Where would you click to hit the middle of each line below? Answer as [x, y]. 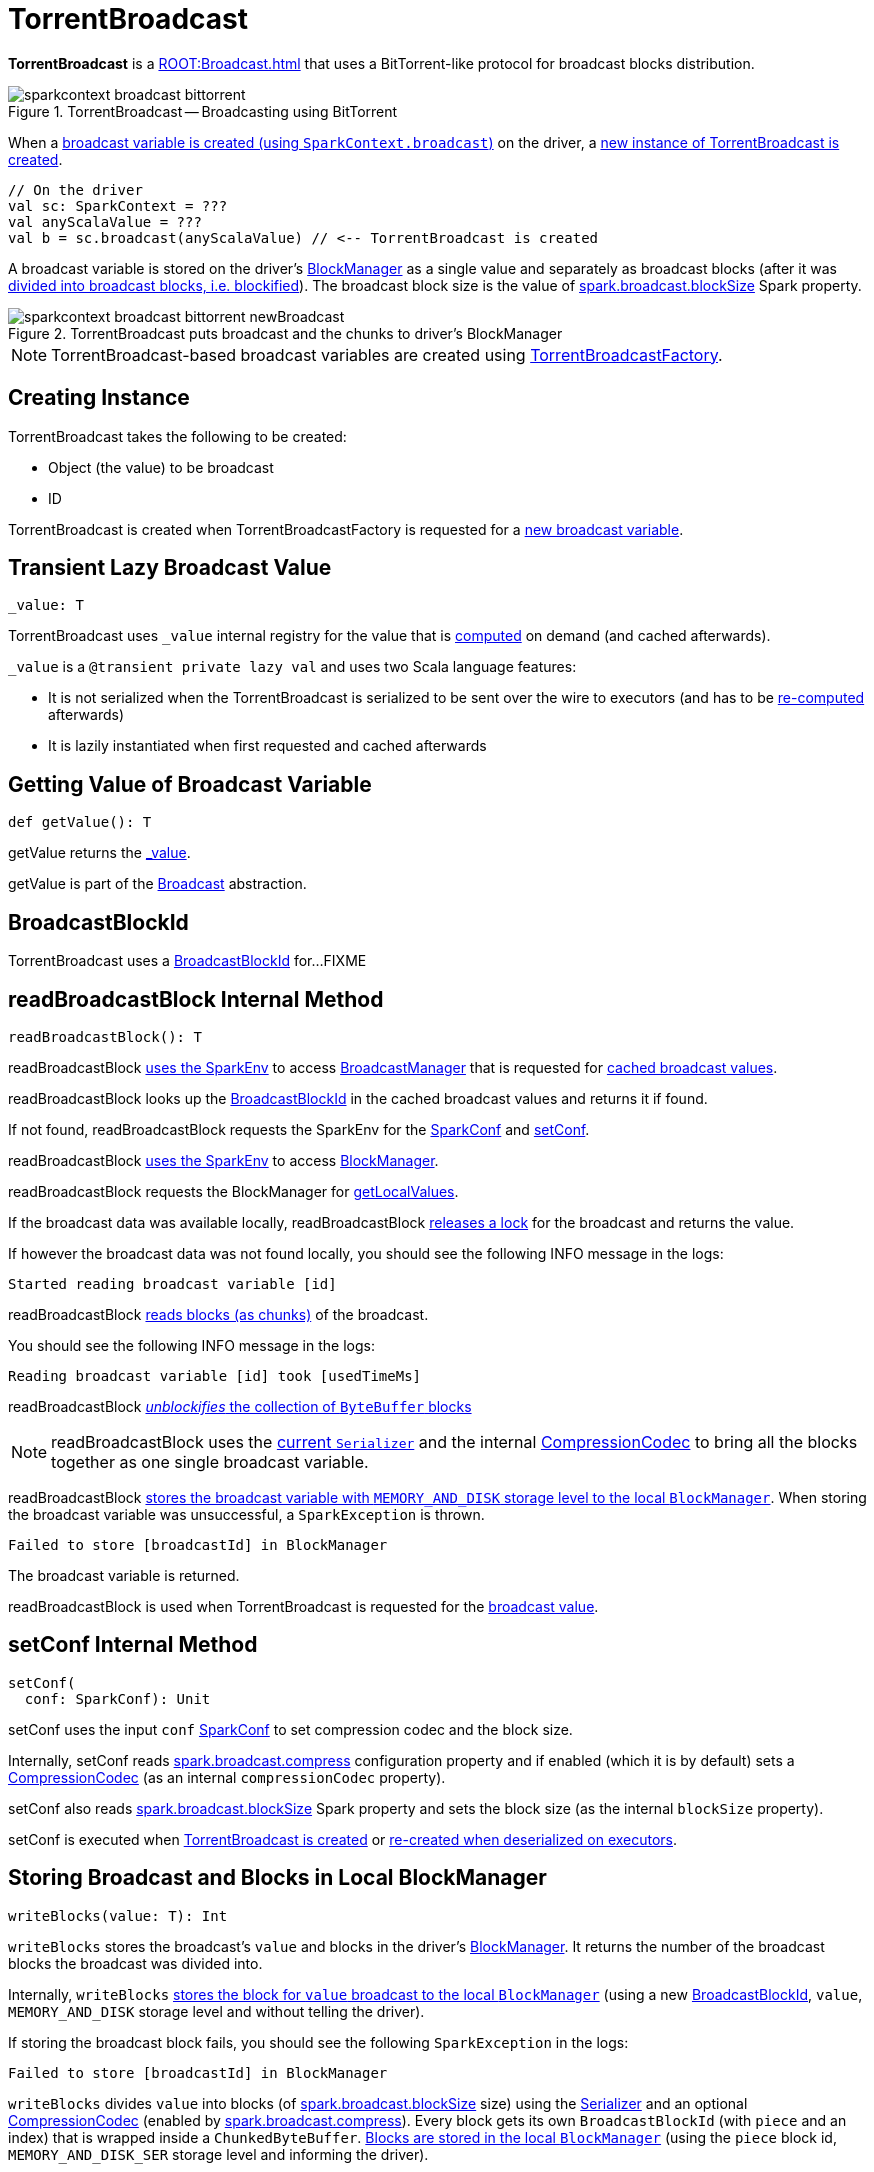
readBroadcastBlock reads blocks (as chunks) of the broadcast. [218, 1314]
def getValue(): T [80, 822]
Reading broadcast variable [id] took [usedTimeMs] [215, 1375]
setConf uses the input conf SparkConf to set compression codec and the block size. [290, 1729]
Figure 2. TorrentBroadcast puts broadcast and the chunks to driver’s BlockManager [285, 333]
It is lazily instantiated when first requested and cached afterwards [267, 746]
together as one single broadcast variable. [210, 1461]
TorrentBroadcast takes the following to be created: [177, 436]
